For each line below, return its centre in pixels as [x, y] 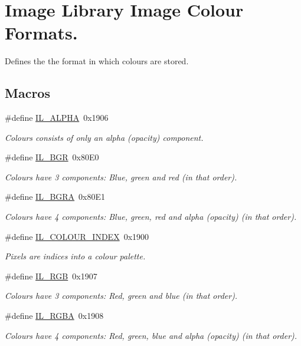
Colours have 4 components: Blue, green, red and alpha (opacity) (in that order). [151, 217]
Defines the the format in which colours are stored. [97, 61]
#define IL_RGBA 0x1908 [54, 316]
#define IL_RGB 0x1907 [51, 276]
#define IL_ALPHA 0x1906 [57, 118]
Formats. [41, 33]
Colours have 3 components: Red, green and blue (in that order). [121, 296]
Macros [27, 93]
